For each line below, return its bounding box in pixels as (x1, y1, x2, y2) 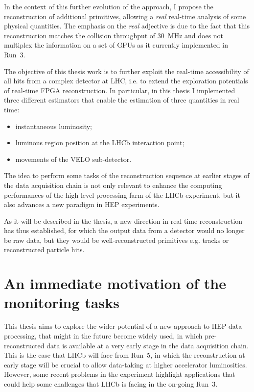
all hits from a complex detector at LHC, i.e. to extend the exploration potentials (4, 76, 248, 86)
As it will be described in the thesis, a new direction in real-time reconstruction (4, 215, 243, 226)
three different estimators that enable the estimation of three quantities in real (4, 95, 239, 105)
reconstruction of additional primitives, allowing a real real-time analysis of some (4, 11, 246, 21)
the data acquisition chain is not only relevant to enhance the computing (4, 180, 222, 190)
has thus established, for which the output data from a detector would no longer (4, 225, 245, 235)
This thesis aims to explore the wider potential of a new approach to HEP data (4, 321, 242, 331)
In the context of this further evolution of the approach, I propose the (4, 1, 213, 11)
